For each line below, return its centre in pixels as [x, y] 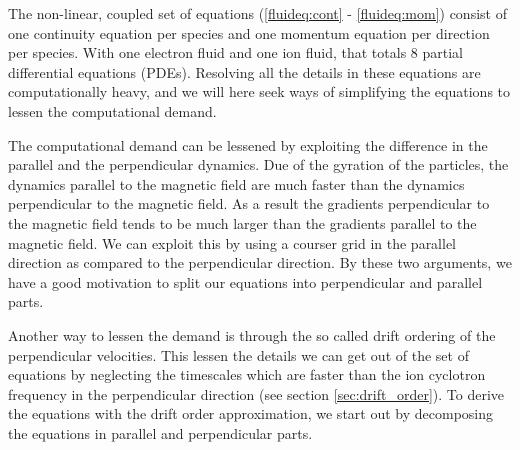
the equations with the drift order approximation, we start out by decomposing [251, 413]
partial [443, 52]
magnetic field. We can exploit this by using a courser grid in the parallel [232, 242]
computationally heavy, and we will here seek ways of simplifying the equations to [259, 91]
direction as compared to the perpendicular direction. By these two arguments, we [260, 262]
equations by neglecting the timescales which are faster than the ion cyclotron [247, 374]
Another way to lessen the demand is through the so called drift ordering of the [252, 334]
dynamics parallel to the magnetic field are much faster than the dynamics [236, 183]
